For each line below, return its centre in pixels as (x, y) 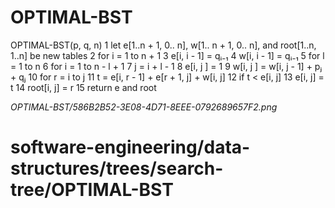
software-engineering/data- (130, 147)
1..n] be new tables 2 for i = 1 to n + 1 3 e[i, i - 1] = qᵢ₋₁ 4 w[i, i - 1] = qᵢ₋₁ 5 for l (167, 55)
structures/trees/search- (117, 168)
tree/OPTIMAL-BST (92, 190)
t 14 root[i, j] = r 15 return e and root (83, 87)
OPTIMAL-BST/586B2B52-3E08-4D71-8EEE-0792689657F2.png (144, 107)
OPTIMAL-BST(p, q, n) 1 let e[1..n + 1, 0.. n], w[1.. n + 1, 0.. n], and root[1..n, (163, 45)
